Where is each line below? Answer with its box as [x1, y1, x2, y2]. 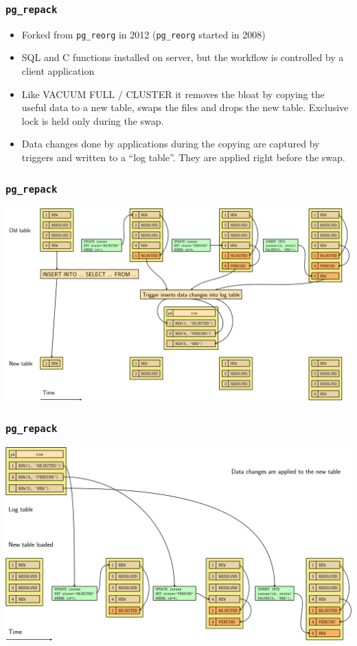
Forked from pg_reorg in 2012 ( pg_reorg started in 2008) [21, 27, 266, 41]
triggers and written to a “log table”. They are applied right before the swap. [21, 150, 345, 164]
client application [21, 64, 95, 78]
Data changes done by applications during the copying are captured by [21, 136, 320, 151]
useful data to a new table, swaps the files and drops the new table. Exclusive [21, 100, 349, 115]
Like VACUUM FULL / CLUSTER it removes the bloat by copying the [21, 86, 325, 101]
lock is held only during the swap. [21, 113, 164, 128]
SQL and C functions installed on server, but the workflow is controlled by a [21, 50, 344, 64]
